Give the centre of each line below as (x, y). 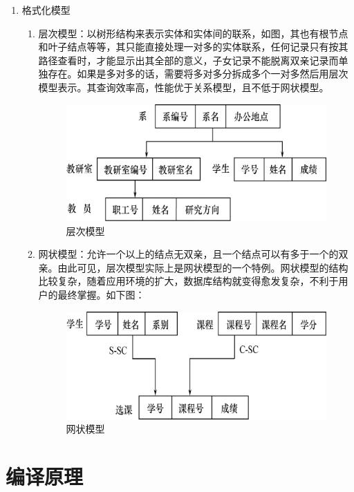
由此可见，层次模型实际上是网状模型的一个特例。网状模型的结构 (203, 267)
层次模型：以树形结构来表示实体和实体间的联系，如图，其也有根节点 (193, 33)
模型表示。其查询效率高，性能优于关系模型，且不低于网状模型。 (184, 87)
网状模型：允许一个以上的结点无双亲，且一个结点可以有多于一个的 (188, 254)
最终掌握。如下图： (101, 294)
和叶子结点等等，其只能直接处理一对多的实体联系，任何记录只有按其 (193, 47)
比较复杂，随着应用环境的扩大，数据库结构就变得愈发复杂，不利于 (188, 281)
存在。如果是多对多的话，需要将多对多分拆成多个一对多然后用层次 (198, 74)
